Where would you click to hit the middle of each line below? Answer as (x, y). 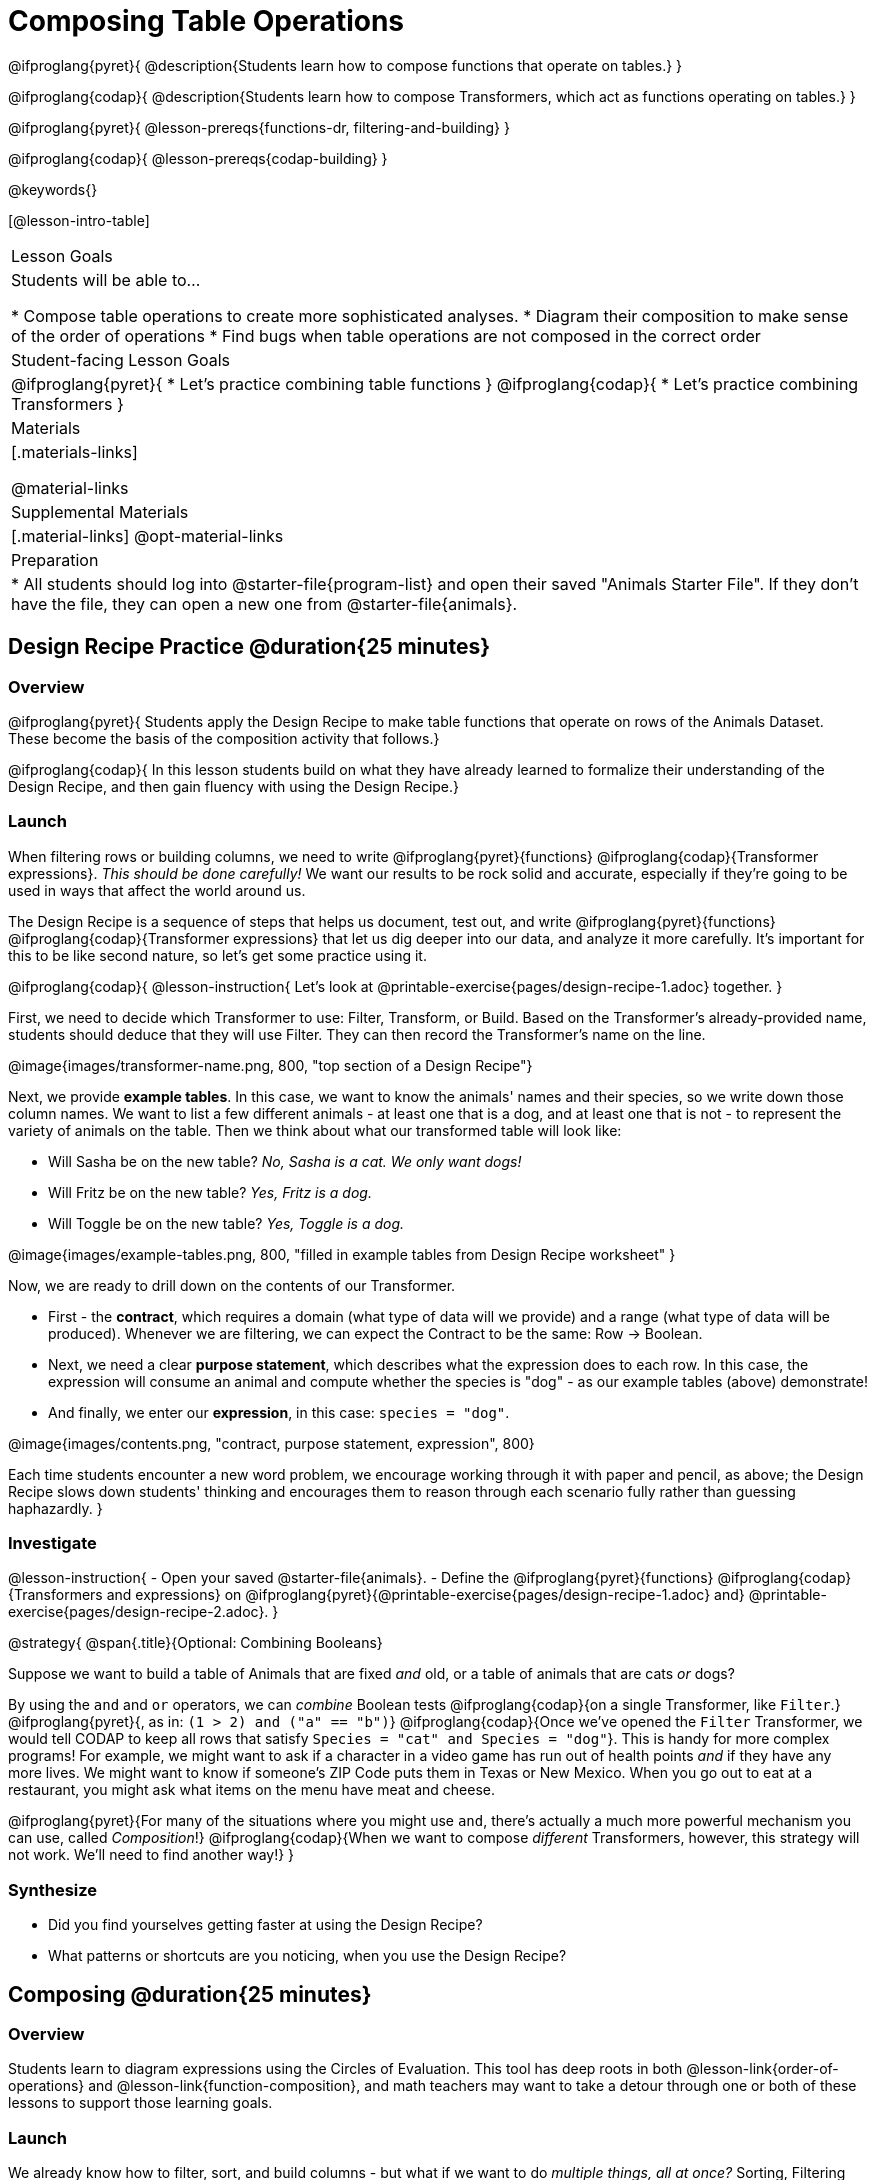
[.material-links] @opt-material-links (147, 535)
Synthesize (53, 1889)
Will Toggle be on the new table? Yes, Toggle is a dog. (226, 1223)
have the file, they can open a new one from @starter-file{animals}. (264, 603)
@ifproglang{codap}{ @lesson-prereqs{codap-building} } (198, 158)
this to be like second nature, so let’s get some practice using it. (217, 955)
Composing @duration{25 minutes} (190, 1994)
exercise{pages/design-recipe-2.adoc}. (138, 1612)
